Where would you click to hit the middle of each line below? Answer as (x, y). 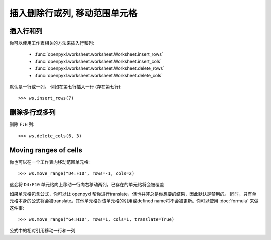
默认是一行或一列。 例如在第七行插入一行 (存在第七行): (66, 87)
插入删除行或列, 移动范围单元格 (73, 13)
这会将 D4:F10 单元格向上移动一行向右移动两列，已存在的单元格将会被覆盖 (87, 185)
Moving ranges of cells (46, 150)
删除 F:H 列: (22, 124)
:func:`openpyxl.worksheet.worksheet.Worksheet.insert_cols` (98, 61)
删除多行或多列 (32, 112)
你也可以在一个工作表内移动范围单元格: (50, 162)
